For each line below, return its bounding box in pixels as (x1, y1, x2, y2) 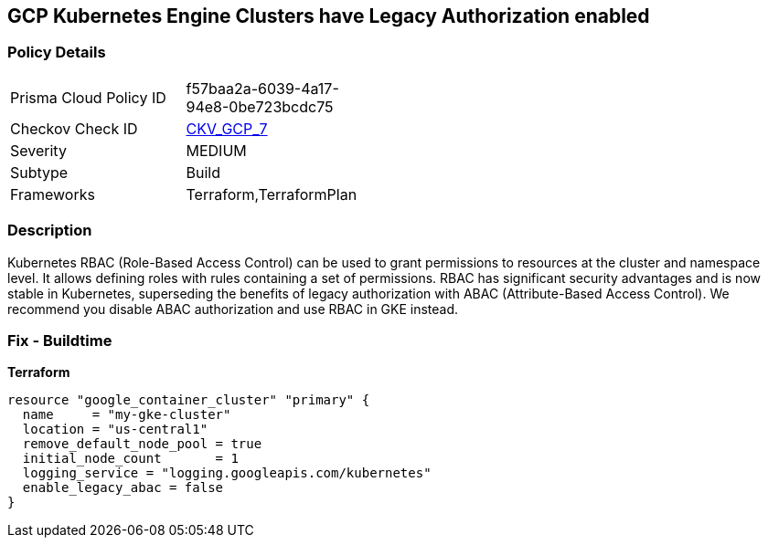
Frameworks (10, 184, 95, 204)
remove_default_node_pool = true (22, 436, 262, 452)
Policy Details (7, 43, 106, 62)
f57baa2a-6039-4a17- (186, 79, 339, 98)
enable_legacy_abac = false (22, 480, 224, 496)
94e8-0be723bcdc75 (186, 97, 334, 116)
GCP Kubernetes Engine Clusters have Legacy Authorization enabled (7, 5, 650, 27)
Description (7, 221, 92, 240)
